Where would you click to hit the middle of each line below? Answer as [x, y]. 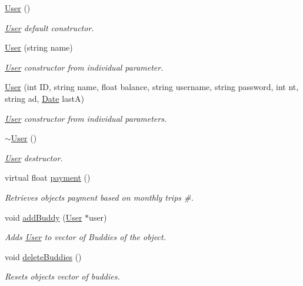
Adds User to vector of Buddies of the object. [85, 237]
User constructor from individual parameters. [86, 118]
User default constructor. [49, 27]
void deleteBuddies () [43, 256]
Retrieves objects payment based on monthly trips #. [99, 197]
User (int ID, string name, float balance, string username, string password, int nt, [152, 87]
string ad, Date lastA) [44, 98]
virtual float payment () [48, 177]
